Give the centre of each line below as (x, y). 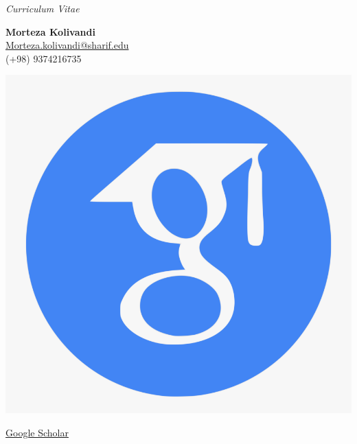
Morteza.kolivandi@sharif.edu (67, 45)
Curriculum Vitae (43, 8)
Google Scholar (37, 432)
